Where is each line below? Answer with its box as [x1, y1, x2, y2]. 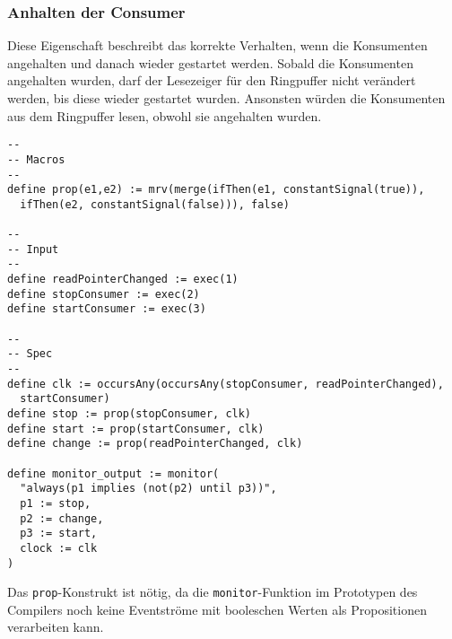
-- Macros [7, 153, 65, 166]
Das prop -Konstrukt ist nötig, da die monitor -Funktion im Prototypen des [7, 582, 418, 601]
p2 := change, [20, 512, 104, 525]
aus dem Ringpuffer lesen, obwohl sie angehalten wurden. [7, 106, 322, 125]
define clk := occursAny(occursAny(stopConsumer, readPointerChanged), [7, 377, 444, 390]
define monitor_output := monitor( [7, 467, 220, 480]
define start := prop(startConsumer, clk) [7, 422, 265, 435]
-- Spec [7, 347, 53, 361]
